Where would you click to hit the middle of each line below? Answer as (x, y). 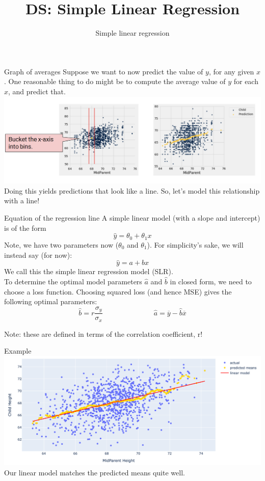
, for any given (231, 71)
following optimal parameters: (51, 301)
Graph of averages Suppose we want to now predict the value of (104, 71)
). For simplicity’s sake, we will (195, 244)
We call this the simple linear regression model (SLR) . (89, 271)
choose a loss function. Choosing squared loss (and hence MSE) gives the (118, 291)
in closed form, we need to (211, 281)
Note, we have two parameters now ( (61, 244)
